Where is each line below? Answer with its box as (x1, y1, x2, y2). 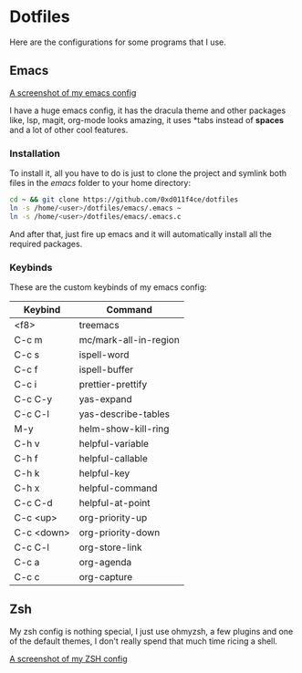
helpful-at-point (78, 496, 151, 509)
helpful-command (78, 481, 158, 494)
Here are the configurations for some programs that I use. (9, 36, 226, 47)
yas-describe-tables (78, 408, 171, 420)
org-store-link (78, 541, 143, 554)
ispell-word (78, 348, 130, 361)
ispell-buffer (78, 363, 134, 376)
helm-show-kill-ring (78, 422, 170, 435)
